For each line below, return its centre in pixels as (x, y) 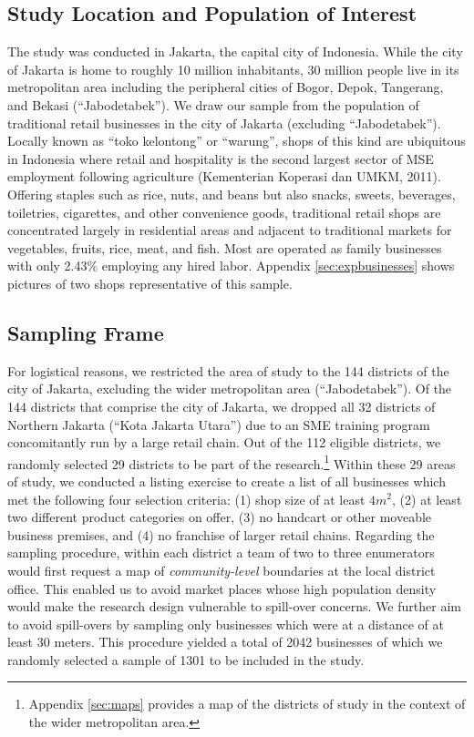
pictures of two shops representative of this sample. (150, 283)
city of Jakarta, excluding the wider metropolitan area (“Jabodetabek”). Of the (230, 389)
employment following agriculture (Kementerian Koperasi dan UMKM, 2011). (224, 176)
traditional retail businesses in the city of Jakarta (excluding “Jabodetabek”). (224, 123)
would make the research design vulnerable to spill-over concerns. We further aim (234, 606)
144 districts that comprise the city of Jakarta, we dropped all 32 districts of (222, 406)
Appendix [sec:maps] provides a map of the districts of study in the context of (247, 704)
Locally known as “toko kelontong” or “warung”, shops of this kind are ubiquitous (237, 141)
